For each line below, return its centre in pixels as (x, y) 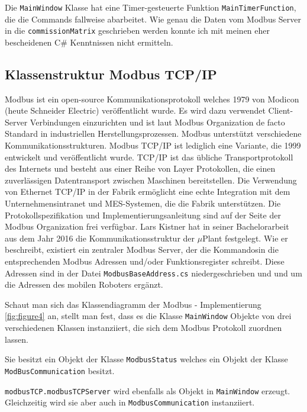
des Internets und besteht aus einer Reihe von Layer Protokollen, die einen (140, 168)
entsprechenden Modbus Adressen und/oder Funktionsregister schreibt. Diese (145, 261)
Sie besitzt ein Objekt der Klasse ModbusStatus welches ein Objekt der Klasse (146, 359)
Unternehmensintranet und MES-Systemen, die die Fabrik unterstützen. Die (143, 203)
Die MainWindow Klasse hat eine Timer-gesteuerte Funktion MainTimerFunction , (151, 7)
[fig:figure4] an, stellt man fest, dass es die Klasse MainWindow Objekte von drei (148, 316)
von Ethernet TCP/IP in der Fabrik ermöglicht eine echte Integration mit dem (148, 191)
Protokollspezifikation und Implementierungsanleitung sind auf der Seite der (143, 215)
